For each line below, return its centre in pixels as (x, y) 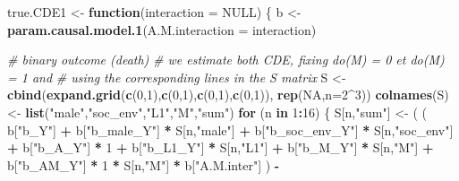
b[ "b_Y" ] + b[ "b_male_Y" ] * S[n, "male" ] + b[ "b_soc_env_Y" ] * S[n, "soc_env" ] (230, 129)
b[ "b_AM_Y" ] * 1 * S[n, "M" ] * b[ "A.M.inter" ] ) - (144, 164)
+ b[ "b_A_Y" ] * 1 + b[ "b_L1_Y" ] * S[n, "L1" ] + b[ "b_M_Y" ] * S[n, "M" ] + (221, 147)
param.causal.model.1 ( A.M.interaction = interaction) (162, 29)
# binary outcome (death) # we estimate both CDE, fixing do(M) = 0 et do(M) (226, 60)
